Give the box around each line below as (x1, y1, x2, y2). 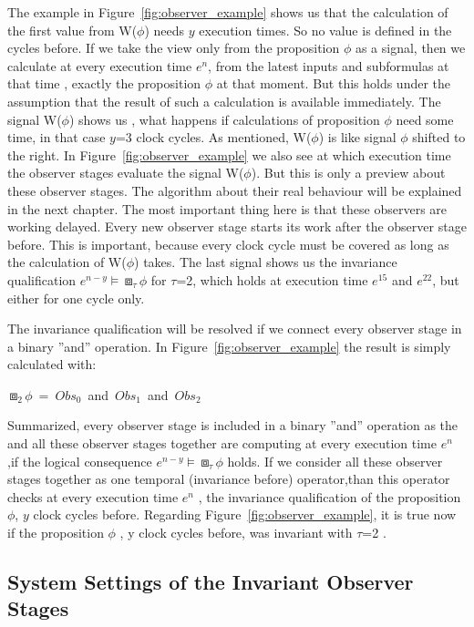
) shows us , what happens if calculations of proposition (68, 109, 380, 128)
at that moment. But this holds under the (216, 74, 451, 93)
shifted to (412, 128, 466, 147)
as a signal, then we (355, 38, 466, 57)
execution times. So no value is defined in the (199, 20, 452, 39)
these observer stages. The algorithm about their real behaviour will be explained (7, 180, 462, 200)
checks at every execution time (7, 487, 179, 506)
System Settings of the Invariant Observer (7, 568, 414, 596)
